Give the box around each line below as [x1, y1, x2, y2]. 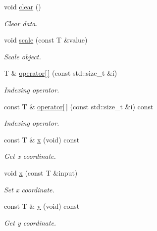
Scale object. [4, 51, 41, 61]
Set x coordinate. [4, 184, 54, 194]
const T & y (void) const [4, 201, 80, 211]
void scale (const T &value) [4, 35, 88, 45]
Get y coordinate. [4, 217, 56, 228]
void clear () [4, 1, 41, 11]
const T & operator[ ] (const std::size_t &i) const [4, 101, 154, 111]
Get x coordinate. [4, 151, 56, 161]
